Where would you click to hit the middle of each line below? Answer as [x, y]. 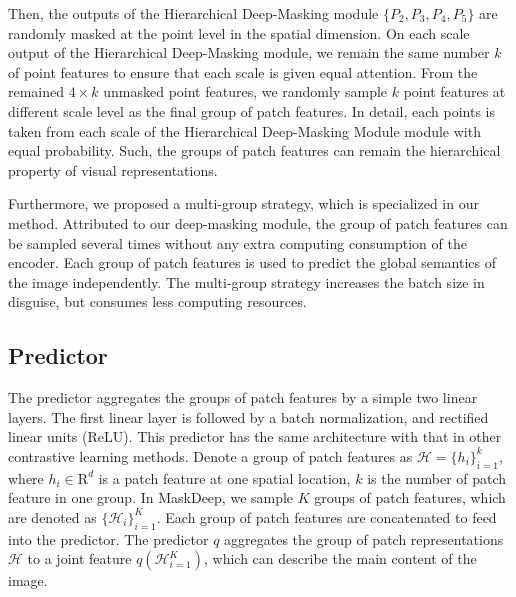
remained [36, 91]
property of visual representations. [113, 169]
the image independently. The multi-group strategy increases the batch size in [246, 281]
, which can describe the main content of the [340, 558]
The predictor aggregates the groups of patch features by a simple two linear [243, 397]
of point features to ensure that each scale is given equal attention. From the [243, 71]
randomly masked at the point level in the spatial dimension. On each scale [239, 32]
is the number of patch [437, 477]
